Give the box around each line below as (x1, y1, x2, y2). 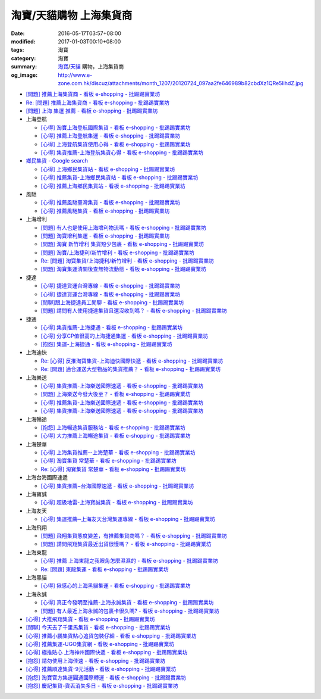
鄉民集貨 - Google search (26, 157, 89, 164)
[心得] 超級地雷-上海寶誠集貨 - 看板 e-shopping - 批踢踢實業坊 (40, 499, 193, 506)
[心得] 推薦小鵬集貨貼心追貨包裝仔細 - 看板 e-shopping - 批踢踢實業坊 (26, 632, 197, 639)
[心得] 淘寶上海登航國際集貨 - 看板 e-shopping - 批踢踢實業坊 (40, 124, 191, 131)
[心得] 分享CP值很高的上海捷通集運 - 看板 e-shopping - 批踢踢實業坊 (40, 332, 208, 339)
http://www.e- (58, 71, 93, 79)
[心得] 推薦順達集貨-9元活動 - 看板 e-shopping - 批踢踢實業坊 (26, 666, 177, 673)
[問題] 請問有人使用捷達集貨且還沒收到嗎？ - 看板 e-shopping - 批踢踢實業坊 (40, 307, 227, 314)
